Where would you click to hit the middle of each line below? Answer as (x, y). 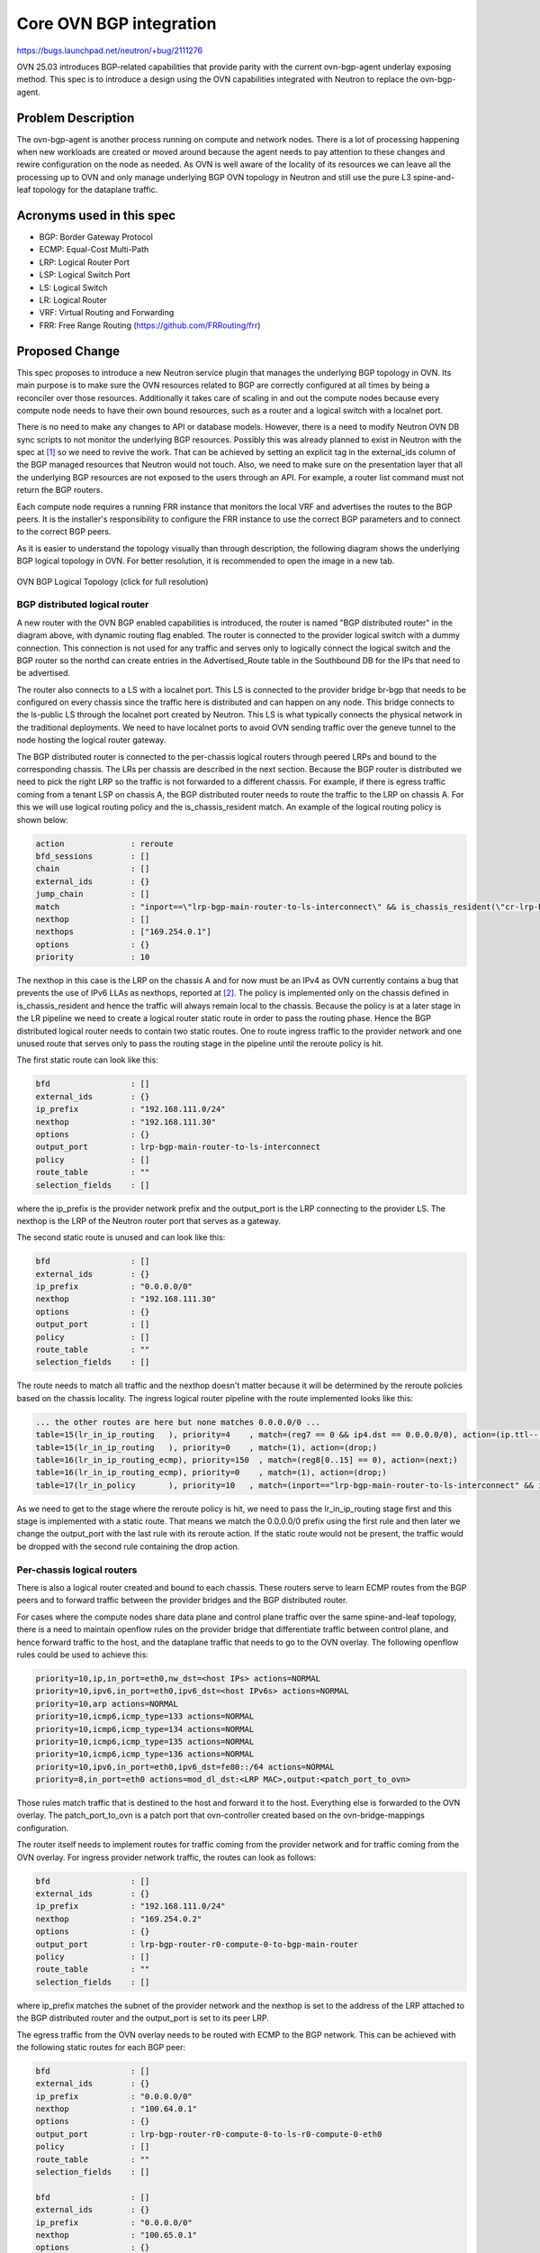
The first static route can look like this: (88, 1060)
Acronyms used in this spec (96, 215)
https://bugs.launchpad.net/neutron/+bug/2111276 (110, 50)
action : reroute (105, 844)
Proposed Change (68, 351)
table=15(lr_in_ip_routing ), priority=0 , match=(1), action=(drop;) (207, 1447)
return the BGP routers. (60, 490)
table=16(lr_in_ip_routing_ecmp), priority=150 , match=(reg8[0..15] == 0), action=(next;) (247, 1459)
